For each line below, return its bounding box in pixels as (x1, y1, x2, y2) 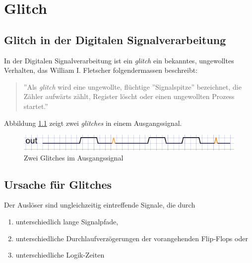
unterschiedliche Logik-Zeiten (15, 250, 105, 260)
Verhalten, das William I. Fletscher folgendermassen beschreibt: (4, 65, 198, 75)
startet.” (23, 101, 48, 111)
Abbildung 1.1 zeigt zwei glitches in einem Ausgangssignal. (4, 117, 182, 128)
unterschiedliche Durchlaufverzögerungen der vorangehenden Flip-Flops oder (15, 233, 248, 243)
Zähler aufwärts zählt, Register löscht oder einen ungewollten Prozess (23, 91, 235, 102)
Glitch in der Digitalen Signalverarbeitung (4, 32, 226, 47)
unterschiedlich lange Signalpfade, (15, 216, 119, 226)
